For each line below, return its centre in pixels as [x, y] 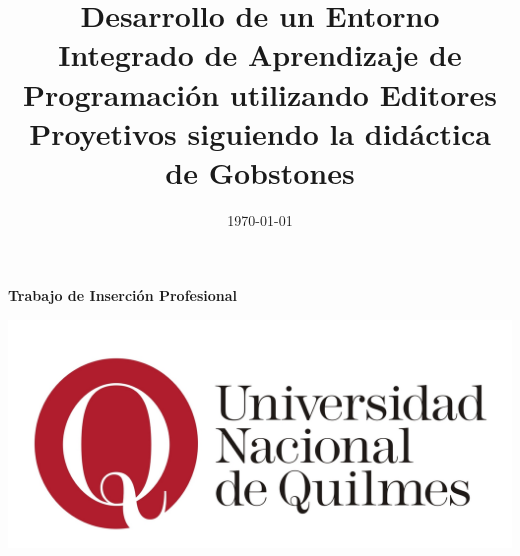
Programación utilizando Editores [260, 93]
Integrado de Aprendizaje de [260, 54]
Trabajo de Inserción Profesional [123, 295]
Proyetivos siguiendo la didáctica [260, 132]
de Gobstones [260, 171]
